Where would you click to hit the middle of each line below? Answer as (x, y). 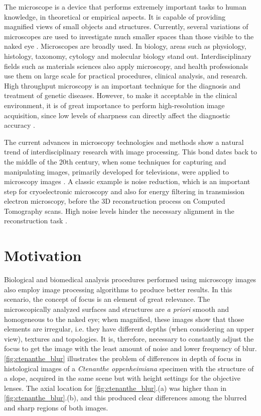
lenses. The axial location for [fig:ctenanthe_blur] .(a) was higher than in (115, 388)
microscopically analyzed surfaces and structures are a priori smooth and (117, 309)
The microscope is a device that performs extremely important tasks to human (125, 7)
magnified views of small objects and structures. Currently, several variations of (126, 26)
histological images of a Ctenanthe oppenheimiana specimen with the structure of (129, 368)
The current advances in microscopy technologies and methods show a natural (124, 142)
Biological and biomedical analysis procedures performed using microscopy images (130, 279)
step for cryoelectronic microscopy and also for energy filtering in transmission (124, 191)
